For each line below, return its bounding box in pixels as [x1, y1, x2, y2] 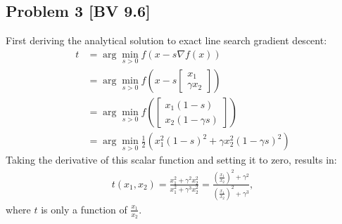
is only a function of [41, 202, 127, 216]
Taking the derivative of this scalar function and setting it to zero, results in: [6, 152, 337, 167]
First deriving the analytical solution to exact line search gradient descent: [6, 33, 327, 48]
